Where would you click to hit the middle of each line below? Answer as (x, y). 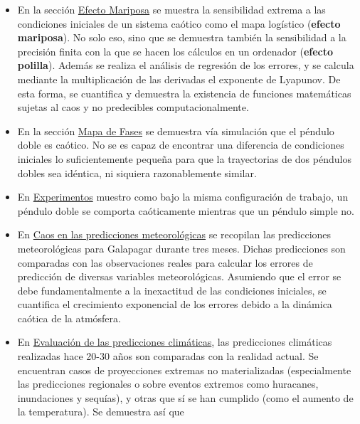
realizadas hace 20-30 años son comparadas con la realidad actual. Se (168, 356)
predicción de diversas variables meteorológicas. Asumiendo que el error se (179, 276)
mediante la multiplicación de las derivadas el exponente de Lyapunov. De (179, 79)
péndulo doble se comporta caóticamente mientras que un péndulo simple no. (186, 210)
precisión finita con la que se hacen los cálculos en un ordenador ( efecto (175, 51)
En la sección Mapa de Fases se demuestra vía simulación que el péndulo (176, 131)
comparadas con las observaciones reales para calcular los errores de (165, 262)
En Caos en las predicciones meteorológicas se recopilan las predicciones (174, 234)
